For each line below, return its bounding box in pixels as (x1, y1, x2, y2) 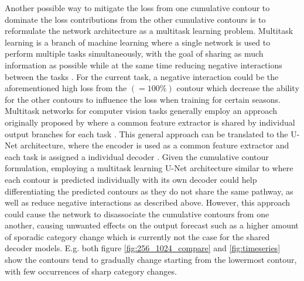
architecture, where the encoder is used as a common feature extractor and (20, 139, 289, 151)
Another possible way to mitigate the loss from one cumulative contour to (5, 2, 270, 13)
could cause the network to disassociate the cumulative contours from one (5, 207, 269, 220)
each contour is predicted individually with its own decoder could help (5, 173, 257, 185)
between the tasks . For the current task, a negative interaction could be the (5, 70, 279, 82)
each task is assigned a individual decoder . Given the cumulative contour (5, 150, 269, 162)
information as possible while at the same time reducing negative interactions (5, 58, 282, 71)
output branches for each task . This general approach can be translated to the (5, 127, 288, 140)
